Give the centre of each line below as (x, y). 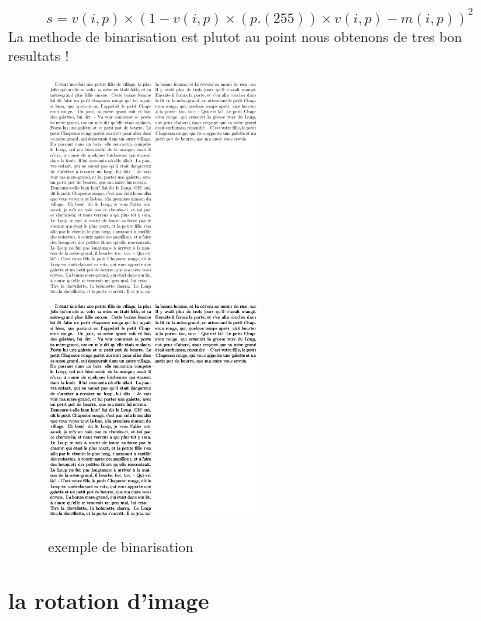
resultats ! (38, 55)
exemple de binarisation (121, 546)
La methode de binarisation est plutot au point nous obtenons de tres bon (235, 35)
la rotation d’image (109, 600)
